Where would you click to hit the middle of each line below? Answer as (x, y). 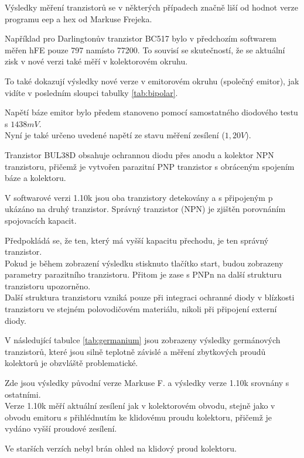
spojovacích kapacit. (41, 220)
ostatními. (23, 394)
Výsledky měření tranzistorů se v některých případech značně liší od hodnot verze (152, 7)
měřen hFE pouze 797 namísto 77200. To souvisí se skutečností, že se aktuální (145, 49)
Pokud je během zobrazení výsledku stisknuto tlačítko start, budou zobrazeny (144, 263)
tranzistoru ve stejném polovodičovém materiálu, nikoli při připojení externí (141, 309)
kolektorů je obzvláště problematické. (71, 363)
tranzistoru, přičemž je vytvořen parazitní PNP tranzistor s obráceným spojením (150, 166)
